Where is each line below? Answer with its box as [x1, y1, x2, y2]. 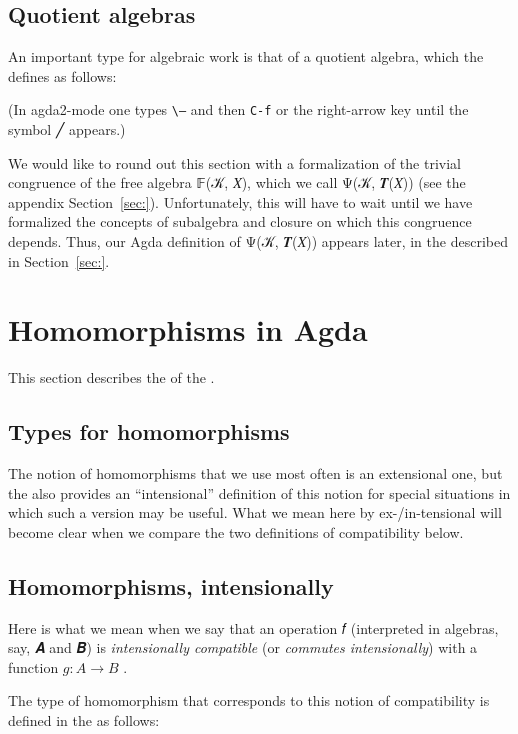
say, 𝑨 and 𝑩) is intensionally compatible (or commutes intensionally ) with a [8, 637, 478, 658]
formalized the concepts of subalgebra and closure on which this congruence [8, 211, 472, 232]
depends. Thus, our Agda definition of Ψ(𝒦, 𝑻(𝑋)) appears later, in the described [8, 231, 508, 252]
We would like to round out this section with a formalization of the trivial [8, 152, 461, 173]
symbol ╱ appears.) [8, 119, 126, 140]
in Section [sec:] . [8, 250, 110, 271]
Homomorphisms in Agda [8, 309, 368, 350]
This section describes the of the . [8, 367, 215, 388]
